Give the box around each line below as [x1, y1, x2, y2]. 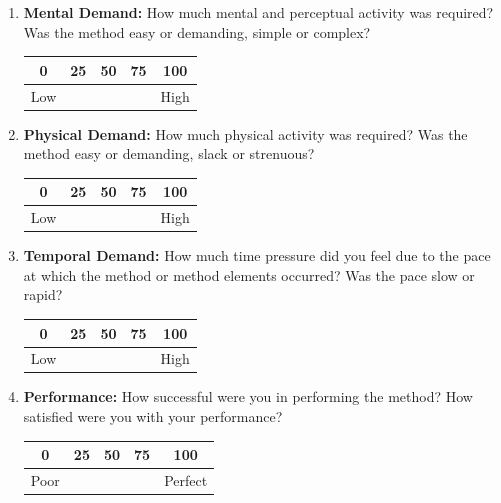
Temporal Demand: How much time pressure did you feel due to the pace [23, 245, 491, 266]
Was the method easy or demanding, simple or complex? [23, 21, 371, 42]
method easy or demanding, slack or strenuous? [23, 143, 315, 164]
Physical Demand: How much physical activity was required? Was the [23, 123, 468, 144]
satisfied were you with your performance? [23, 406, 283, 427]
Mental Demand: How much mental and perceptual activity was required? [23, 2, 494, 22]
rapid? [23, 284, 63, 305]
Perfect [164, 470, 208, 490]
